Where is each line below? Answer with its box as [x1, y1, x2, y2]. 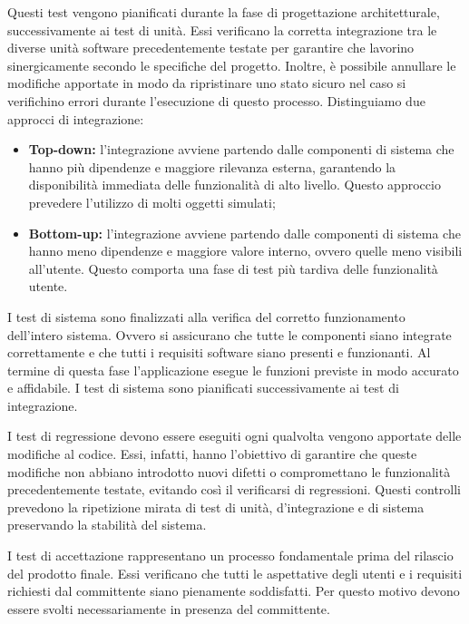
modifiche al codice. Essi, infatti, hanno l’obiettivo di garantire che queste [7, 444, 417, 463]
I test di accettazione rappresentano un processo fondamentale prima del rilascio [7, 546, 454, 565]
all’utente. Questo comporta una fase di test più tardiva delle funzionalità [28, 258, 438, 278]
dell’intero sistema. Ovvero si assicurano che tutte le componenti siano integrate [7, 325, 452, 344]
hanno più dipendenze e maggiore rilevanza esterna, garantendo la [28, 157, 396, 176]
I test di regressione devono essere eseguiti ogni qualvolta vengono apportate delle [7, 426, 462, 445]
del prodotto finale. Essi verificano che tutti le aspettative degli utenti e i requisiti [7, 563, 463, 582]
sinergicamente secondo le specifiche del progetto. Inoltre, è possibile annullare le [7, 55, 456, 74]
